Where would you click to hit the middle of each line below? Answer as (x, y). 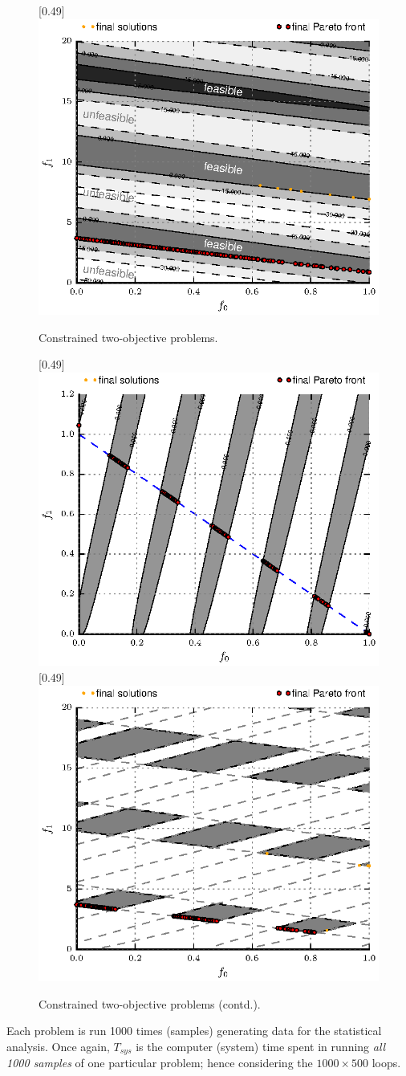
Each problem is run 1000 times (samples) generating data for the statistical (194, 1031)
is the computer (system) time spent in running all (261, 1046)
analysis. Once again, (58, 1046)
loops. (386, 1063)
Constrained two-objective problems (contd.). (150, 1003)
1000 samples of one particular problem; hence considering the (160, 1063)
